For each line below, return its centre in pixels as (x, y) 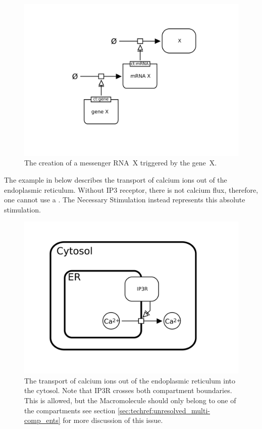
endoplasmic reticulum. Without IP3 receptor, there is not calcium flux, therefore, (131, 189)
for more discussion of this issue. (113, 420)
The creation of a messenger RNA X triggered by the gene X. (121, 163)
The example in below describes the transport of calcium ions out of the (116, 179)
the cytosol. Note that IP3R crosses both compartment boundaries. (128, 390)
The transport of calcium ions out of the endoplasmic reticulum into (130, 380)
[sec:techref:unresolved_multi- (164, 410)
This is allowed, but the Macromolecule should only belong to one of (130, 400)
